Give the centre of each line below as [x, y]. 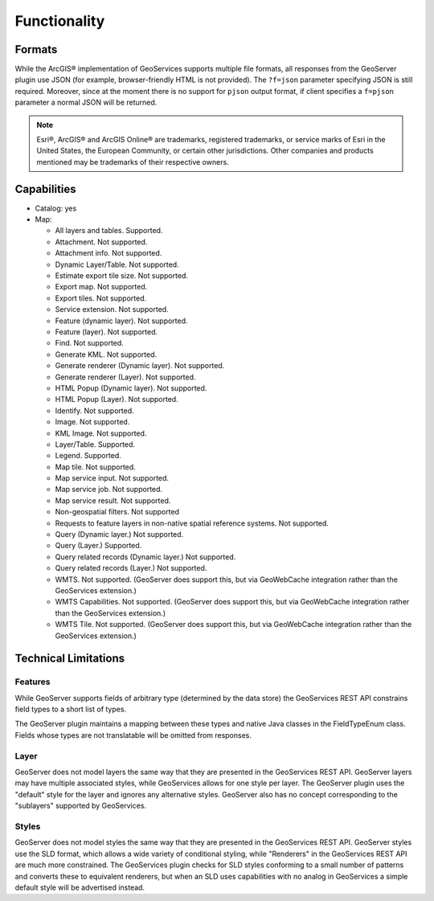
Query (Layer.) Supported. [98, 546]
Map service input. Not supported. [112, 478]
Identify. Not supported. [94, 411]
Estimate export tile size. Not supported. [122, 276]
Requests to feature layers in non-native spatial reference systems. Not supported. [192, 523]
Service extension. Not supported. [112, 309]
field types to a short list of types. [71, 709]
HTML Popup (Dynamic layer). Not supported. [131, 388]
